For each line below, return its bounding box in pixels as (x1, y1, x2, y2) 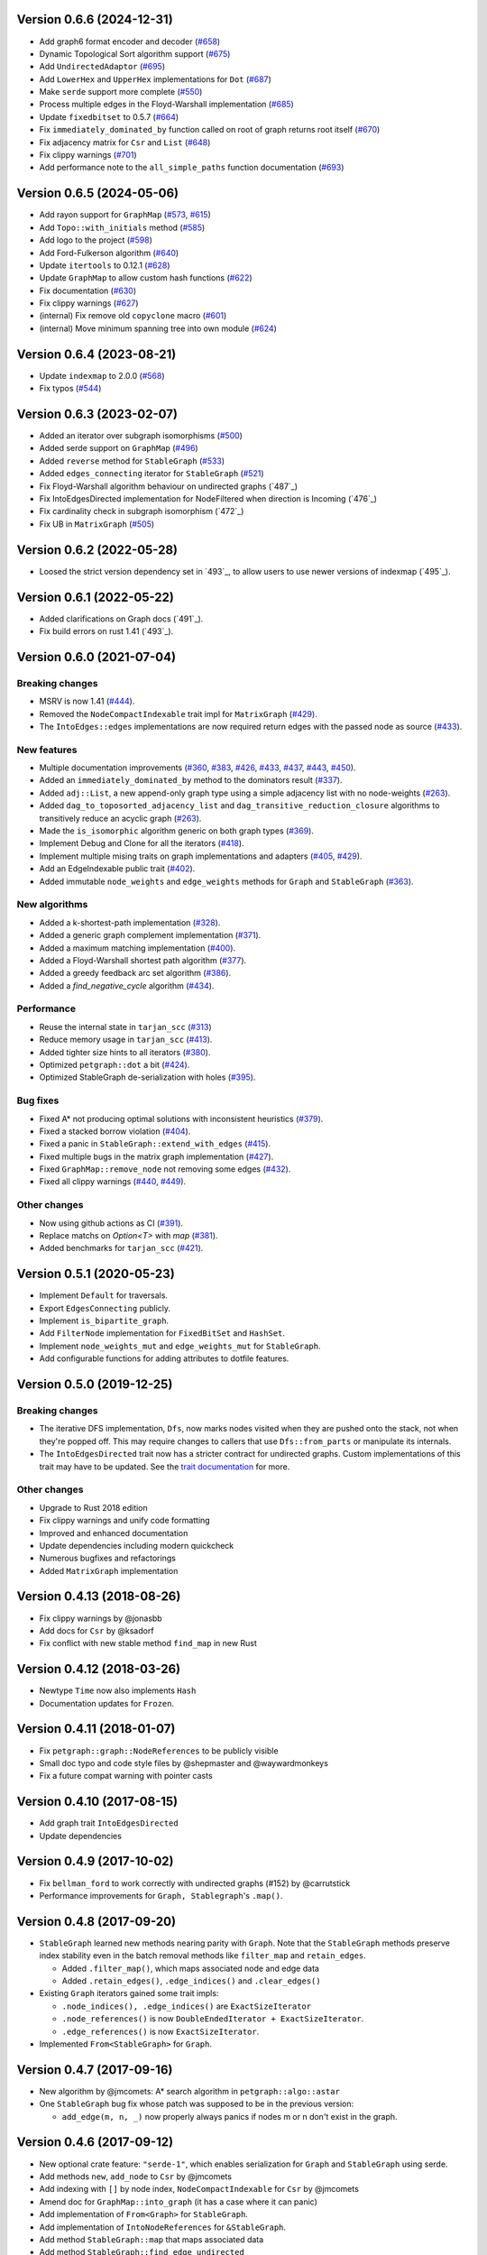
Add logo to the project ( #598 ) (39, 235, 152, 245)
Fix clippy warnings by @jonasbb (39, 1613, 162, 1624)
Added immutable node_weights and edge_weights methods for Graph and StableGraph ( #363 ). (39, 876, 414, 887)
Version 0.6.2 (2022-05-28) (16, 542, 178, 557)
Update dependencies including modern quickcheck (39, 1540, 234, 1551)
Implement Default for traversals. (39, 1290, 169, 1301)
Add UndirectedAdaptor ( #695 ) (39, 61, 166, 72)
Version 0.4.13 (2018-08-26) (16, 1588, 181, 1605)
